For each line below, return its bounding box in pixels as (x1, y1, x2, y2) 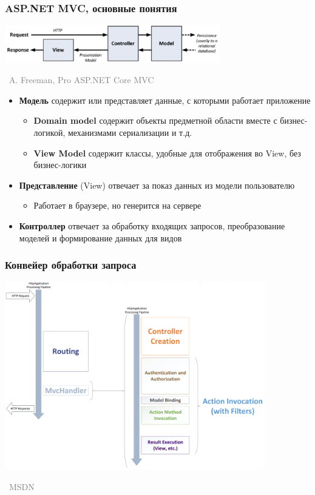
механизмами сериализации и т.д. (67, 126, 192, 138)
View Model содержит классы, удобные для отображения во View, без (33, 146, 301, 159)
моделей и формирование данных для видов (19, 231, 182, 244)
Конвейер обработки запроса (5, 257, 137, 272)
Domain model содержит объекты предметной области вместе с (33, 114, 277, 127)
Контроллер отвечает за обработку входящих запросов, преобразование (19, 219, 285, 232)
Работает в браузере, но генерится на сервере (33, 199, 202, 212)
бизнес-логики (33, 158, 87, 171)
